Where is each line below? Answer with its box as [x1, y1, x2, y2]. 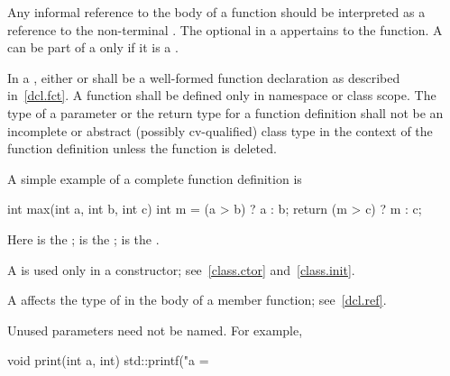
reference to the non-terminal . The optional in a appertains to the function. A [7, 20, 443, 39]
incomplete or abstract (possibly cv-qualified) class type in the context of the [7, 121, 433, 140]
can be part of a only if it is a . [7, 38, 179, 57]
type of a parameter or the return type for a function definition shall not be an [7, 103, 444, 122]
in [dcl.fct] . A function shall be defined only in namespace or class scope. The [7, 86, 436, 105]
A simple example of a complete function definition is [7, 169, 302, 188]
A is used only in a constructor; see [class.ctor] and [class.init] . [7, 260, 355, 279]
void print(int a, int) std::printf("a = [7, 351, 209, 370]
